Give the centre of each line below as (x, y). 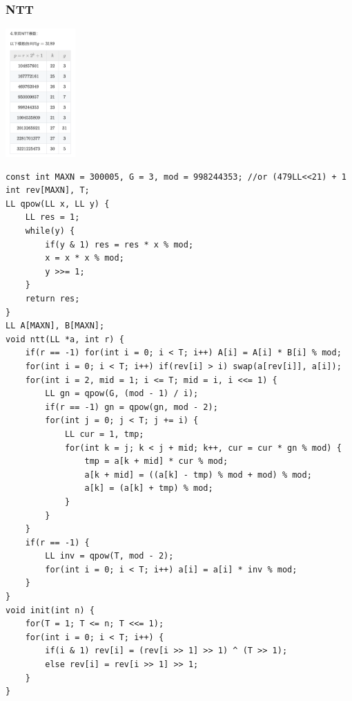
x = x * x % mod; (85, 258)
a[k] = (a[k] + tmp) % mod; (149, 488)
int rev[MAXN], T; (48, 190)
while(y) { (50, 231)
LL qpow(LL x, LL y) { (58, 204)
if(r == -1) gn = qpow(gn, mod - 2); (131, 407)
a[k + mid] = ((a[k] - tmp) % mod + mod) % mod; (198, 475)
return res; (52, 299)
